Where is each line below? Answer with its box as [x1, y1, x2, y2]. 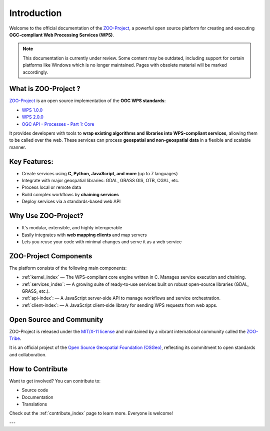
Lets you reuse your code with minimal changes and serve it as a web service [21, 238, 182, 245]
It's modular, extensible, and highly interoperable [21, 225, 122, 231]
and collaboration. [9, 351, 47, 357]
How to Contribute [9, 364, 68, 373]
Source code [21, 387, 48, 393]
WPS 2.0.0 [21, 114, 43, 120]
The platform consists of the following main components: [9, 265, 127, 271]
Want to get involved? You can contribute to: [9, 378, 101, 384]
